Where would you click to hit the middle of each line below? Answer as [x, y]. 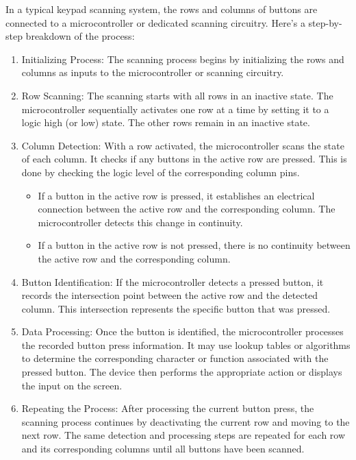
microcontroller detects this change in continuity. [140, 222]
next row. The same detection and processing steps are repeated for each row [183, 435]
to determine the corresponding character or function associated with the [175, 358]
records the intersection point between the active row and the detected [170, 295]
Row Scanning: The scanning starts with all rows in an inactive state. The [177, 95]
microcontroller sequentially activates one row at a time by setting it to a [175, 109]
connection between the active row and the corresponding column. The [187, 209]
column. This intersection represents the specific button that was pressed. [176, 308]
